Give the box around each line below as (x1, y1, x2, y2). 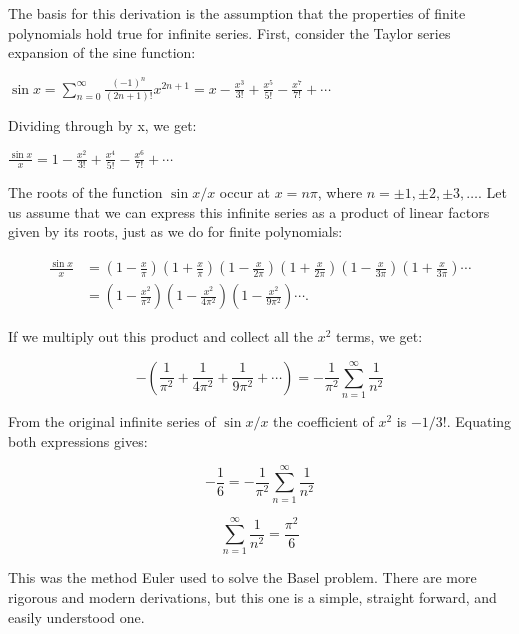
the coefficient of (273, 411, 374, 432)
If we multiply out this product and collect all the (8, 326, 314, 347)
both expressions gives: (8, 430, 148, 451)
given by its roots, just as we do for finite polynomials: (8, 221, 343, 242)
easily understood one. (8, 606, 145, 627)
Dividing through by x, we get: (8, 114, 197, 135)
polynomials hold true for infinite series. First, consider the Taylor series (8, 22, 451, 43)
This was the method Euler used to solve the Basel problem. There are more (8, 567, 477, 588)
